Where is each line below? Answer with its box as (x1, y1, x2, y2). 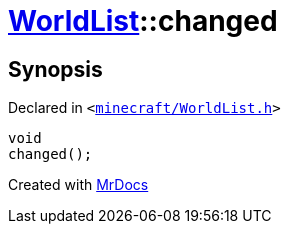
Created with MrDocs (8, 176, 149, 194)
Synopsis (8, 56, 103, 82)
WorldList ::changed (8, 4, 278, 38)
